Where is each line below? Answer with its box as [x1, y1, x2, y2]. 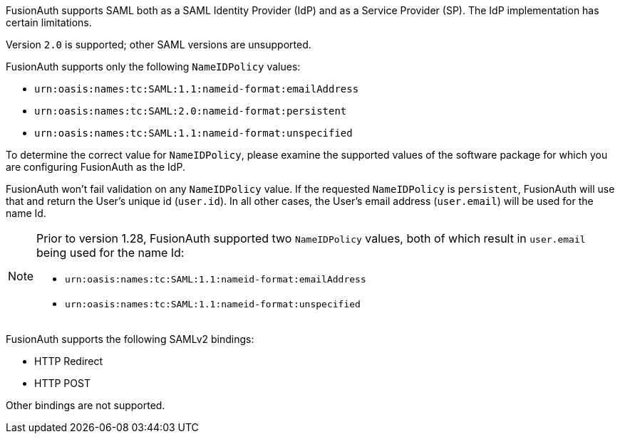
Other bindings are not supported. [6, 399, 165, 411]
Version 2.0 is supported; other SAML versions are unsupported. [6, 38, 311, 51]
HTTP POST [34, 377, 91, 389]
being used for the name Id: [36, 245, 185, 260]
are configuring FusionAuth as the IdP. [6, 161, 185, 173]
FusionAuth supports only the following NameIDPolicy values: [6, 60, 301, 73]
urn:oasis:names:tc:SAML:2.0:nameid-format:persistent [34, 105, 347, 117]
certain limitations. [6, 16, 92, 28]
